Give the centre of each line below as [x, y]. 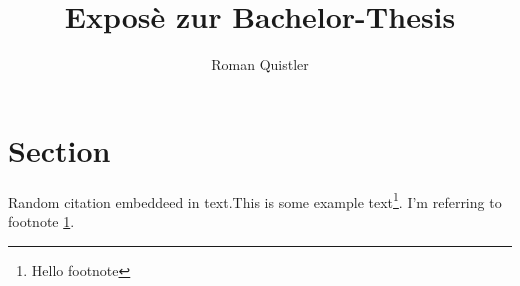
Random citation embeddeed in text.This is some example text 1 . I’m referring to [255, 200]
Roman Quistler [260, 64]
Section [59, 149]
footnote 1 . [41, 220]
